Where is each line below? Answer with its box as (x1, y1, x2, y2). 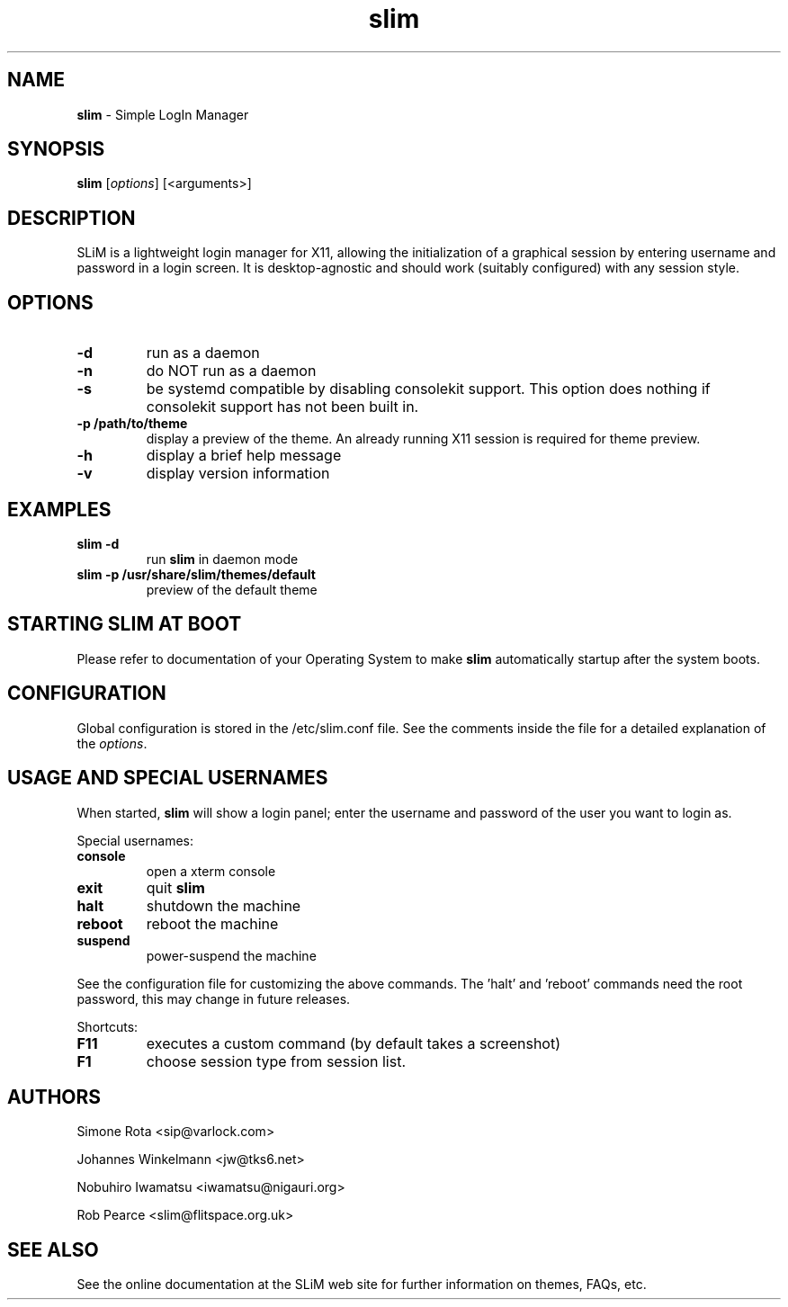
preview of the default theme (146, 581, 318, 597)
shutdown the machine (146, 896, 301, 915)
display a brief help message (146, 446, 342, 465)
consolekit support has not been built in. (146, 398, 419, 416)
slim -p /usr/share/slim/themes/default (76, 566, 316, 582)
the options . (76, 735, 148, 751)
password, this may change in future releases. (76, 990, 351, 1007)
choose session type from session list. (146, 1052, 407, 1070)
